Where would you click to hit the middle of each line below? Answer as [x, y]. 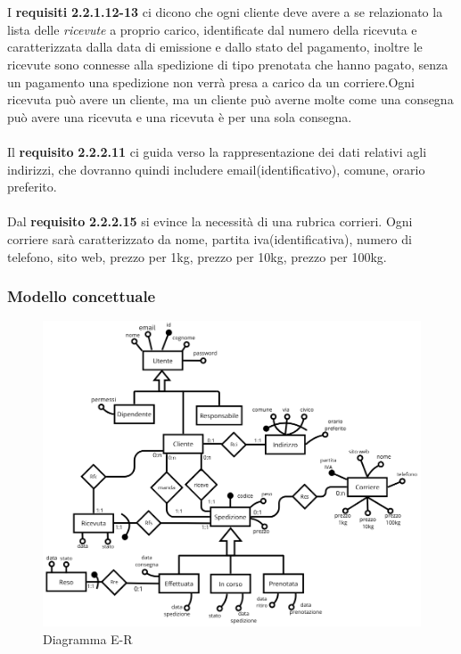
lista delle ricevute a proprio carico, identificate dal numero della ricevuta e [212, 29]
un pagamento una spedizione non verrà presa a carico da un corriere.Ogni [211, 82]
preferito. [32, 187]
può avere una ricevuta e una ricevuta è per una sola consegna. [180, 116]
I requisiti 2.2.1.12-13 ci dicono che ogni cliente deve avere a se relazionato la [225, 12]
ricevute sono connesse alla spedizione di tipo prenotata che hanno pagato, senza [228, 64]
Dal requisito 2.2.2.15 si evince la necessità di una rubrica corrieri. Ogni [210, 221]
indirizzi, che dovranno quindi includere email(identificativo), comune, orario [216, 169]
